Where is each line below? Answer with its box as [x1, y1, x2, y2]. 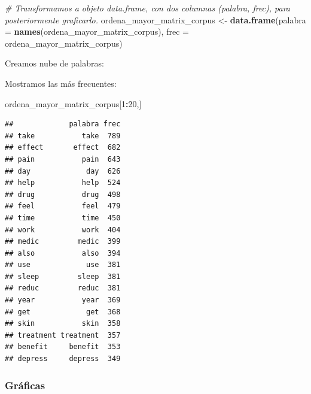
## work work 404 [5, 225, 121, 234]
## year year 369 [5, 296, 121, 305]
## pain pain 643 [5, 154, 121, 163]
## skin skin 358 [5, 319, 121, 328]
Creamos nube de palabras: [5, 57, 104, 69]
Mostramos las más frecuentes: [5, 77, 117, 89]
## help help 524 [5, 178, 121, 187]
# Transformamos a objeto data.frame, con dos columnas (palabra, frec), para [5, 2, 291, 14]
